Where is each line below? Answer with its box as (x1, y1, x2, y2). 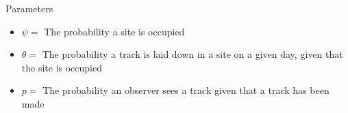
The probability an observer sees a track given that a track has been (42, 83, 330, 97)
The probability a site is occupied (44, 24, 185, 38)
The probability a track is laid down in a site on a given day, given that (42, 47, 343, 61)
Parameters (5, 1, 53, 15)
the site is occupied (21, 60, 102, 74)
